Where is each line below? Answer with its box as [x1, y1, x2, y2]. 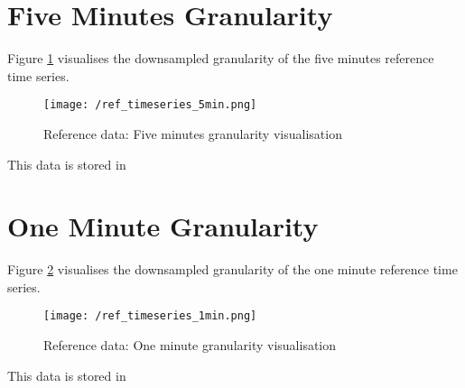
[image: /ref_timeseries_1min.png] [43, 309, 257, 323]
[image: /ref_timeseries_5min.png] [43, 98, 257, 112]
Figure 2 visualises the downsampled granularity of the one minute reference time [7, 260, 458, 279]
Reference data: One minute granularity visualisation [43, 336, 337, 355]
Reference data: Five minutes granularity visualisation [43, 124, 342, 143]
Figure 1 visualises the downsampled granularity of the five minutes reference [7, 49, 434, 68]
